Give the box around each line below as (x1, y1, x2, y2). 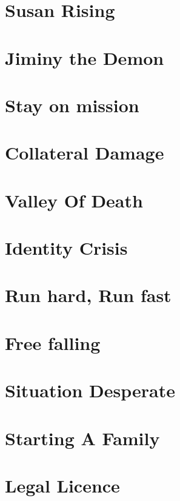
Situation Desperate (5, 378, 175, 403)
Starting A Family (5, 425, 160, 450)
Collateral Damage (5, 140, 164, 165)
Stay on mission (5, 92, 139, 117)
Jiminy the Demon (5, 45, 164, 70)
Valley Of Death (5, 187, 143, 212)
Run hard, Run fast (5, 283, 172, 308)
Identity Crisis (5, 235, 128, 260)
